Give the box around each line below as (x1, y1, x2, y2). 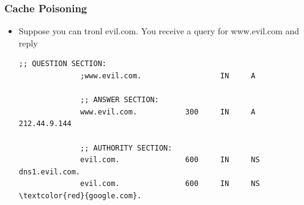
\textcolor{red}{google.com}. (18, 191, 142, 200)
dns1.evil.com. (18, 167, 81, 176)
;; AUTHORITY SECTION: (80, 143, 172, 152)
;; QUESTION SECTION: (18, 59, 106, 69)
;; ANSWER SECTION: (80, 95, 159, 105)
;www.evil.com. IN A (80, 72, 256, 80)
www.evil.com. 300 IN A (80, 107, 256, 116)
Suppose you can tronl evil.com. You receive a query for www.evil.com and (18, 24, 300, 37)
